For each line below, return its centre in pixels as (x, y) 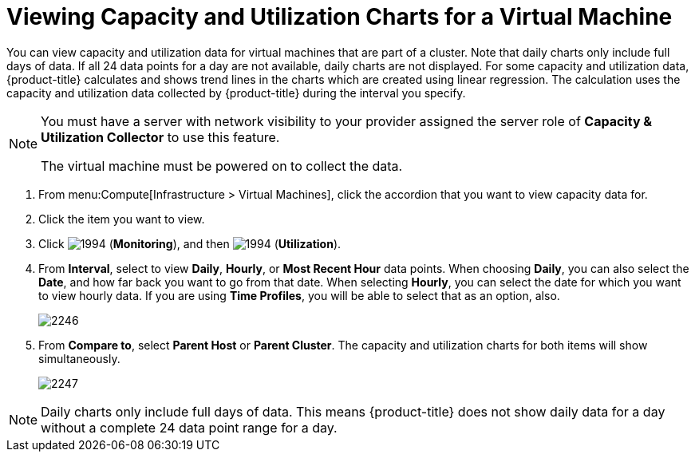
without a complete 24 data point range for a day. (189, 427)
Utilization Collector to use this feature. (160, 137)
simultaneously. (79, 358)
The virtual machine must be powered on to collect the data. (222, 166)
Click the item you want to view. (122, 219)
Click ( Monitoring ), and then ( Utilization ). (190, 243)
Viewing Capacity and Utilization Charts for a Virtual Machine (340, 17)
